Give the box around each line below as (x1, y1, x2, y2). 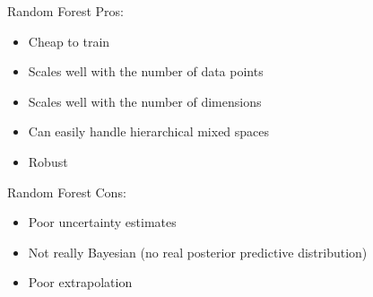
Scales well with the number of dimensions (28, 92, 262, 110)
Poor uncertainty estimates (28, 213, 177, 231)
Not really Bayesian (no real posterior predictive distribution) (28, 242, 368, 261)
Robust (28, 152, 68, 170)
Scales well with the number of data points (28, 62, 264, 81)
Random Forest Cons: (7, 182, 126, 201)
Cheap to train (28, 31, 110, 50)
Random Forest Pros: (7, 2, 124, 20)
